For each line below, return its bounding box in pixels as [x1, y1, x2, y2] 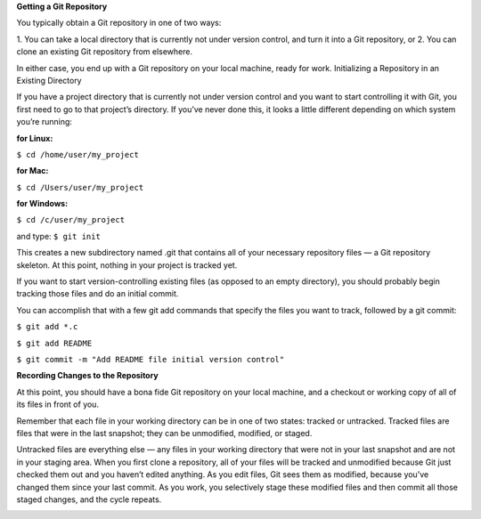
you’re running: [16, 117, 73, 127]
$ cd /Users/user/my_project [16, 182, 144, 192]
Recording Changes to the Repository [16, 370, 159, 381]
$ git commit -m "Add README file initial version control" [16, 354, 285, 364]
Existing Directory [16, 75, 82, 85]
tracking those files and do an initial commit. [16, 288, 179, 299]
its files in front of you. [16, 399, 100, 410]
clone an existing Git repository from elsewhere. [16, 46, 193, 57]
